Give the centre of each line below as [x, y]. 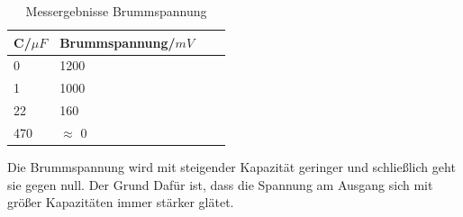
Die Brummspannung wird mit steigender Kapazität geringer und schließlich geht [231, 167]
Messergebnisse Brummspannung [116, 11]
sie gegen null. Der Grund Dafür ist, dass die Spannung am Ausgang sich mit [220, 184]
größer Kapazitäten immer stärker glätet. [121, 202]
